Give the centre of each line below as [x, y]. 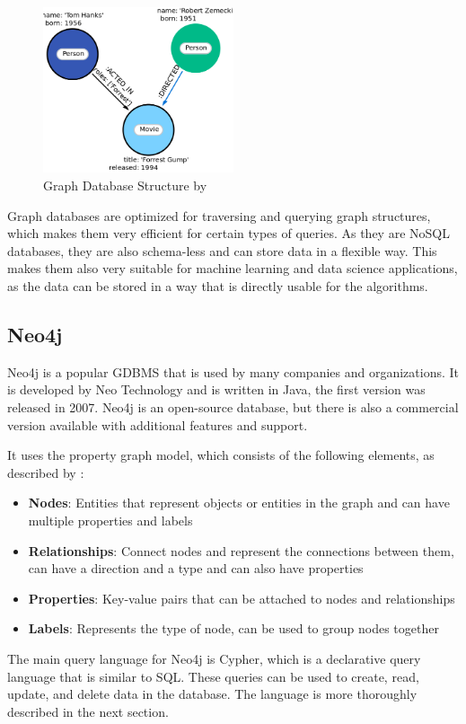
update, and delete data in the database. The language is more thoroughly [212, 694]
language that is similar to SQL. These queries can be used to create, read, [213, 676]
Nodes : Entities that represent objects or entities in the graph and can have [239, 503]
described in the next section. [88, 711]
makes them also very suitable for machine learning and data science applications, [233, 268]
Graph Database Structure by [125, 185]
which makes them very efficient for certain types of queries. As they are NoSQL [229, 233]
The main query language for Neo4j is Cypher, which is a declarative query [214, 658]
